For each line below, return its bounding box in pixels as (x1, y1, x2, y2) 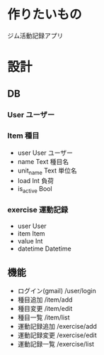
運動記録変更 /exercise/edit (17, 331, 97, 339)
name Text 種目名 (17, 157, 69, 165)
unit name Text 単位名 (17, 166, 77, 176)
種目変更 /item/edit (17, 305, 73, 313)
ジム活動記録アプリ (7, 31, 64, 40)
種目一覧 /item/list (17, 313, 70, 322)
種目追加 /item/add (17, 295, 73, 304)
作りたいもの (7, 6, 83, 23)
